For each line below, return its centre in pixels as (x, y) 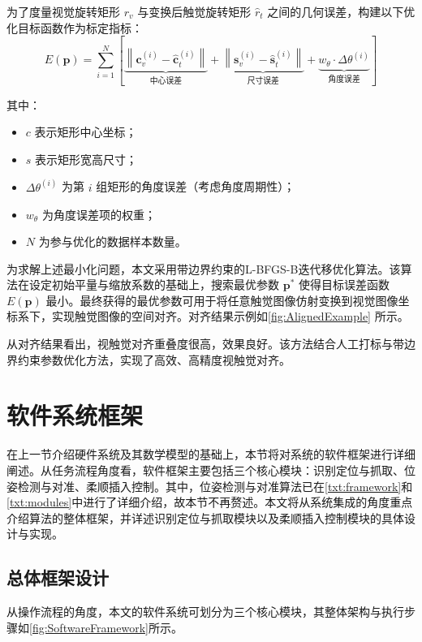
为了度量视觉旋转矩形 (63, 11)
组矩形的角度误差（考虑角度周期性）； (196, 186)
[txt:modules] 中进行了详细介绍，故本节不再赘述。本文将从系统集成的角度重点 (210, 502)
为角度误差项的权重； (99, 214)
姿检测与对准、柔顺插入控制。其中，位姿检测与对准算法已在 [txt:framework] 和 (210, 486)
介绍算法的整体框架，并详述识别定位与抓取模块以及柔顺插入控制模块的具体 (205, 517)
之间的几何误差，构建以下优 (341, 11)
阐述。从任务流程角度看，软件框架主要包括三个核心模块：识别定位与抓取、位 (211, 470)
